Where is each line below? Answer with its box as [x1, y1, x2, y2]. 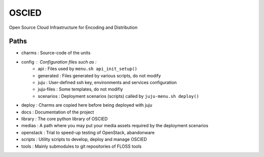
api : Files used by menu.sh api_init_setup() [38, 66, 138, 72]
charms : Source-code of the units [21, 50, 90, 56]
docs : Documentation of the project [21, 109, 94, 115]
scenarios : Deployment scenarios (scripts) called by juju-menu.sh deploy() [38, 93, 199, 99]
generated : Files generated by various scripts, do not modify [38, 72, 161, 78]
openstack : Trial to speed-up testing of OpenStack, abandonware [21, 130, 155, 135]
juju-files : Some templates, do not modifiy [38, 86, 123, 92]
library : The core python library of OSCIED [21, 115, 108, 122]
